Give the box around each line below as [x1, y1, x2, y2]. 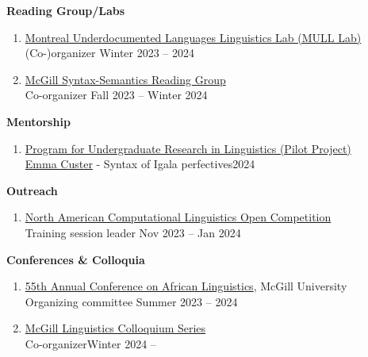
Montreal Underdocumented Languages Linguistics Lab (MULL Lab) [25, 29, 362, 45]
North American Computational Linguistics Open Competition [25, 209, 332, 225]
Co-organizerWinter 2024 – [25, 335, 156, 351]
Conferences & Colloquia [6, 251, 145, 267]
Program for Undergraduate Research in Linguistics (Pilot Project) [25, 140, 351, 156]
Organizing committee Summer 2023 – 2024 [25, 293, 238, 309]
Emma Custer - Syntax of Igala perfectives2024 [25, 155, 255, 172]
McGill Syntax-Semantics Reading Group [25, 71, 226, 87]
